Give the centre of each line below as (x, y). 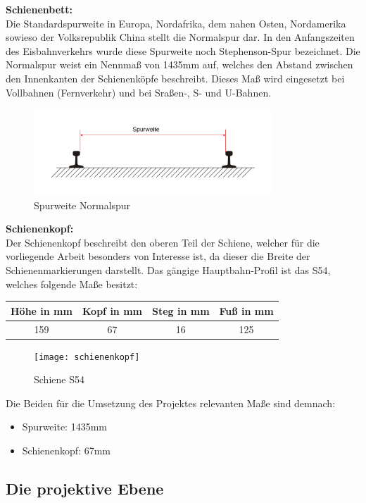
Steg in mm (181, 310)
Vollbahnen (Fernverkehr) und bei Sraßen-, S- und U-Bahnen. (139, 92)
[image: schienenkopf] (87, 357)
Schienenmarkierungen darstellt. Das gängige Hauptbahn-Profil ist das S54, (168, 270)
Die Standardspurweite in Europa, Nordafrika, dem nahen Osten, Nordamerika (176, 23)
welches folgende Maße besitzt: (72, 284)
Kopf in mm (112, 310)
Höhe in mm (42, 310)
